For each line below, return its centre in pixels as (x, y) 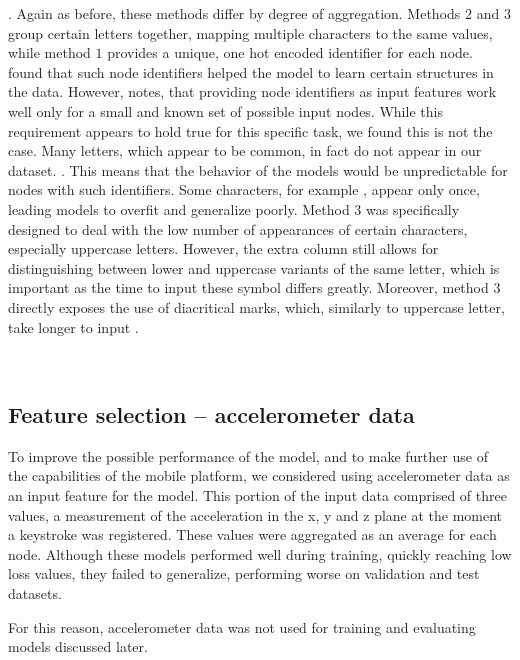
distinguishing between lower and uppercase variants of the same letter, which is (254, 267)
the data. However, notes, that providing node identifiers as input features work (252, 91)
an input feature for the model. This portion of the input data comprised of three (257, 495)
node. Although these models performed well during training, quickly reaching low (260, 553)
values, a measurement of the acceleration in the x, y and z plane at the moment (255, 514)
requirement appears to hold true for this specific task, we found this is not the (250, 130)
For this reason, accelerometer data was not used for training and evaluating (242, 626)
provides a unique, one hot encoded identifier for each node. (290, 52)
